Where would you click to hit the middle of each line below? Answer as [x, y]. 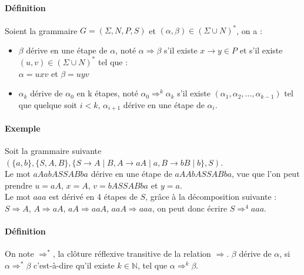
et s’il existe [261, 50]
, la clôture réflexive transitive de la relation [132, 254]
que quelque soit [48, 104]
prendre [19, 185]
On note [19, 254]
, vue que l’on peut [266, 174]
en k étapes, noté [107, 93]
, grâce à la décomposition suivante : [211, 197]
